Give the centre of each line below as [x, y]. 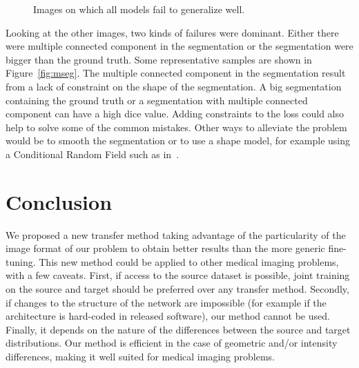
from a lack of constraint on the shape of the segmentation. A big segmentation [174, 86]
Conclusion [59, 201]
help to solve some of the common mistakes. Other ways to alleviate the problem [176, 127]
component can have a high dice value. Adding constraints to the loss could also [175, 114]
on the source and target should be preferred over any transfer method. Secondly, [177, 289]
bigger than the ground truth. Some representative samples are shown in [159, 59]
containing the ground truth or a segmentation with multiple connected [157, 100]
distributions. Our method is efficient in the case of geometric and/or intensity [172, 343]
